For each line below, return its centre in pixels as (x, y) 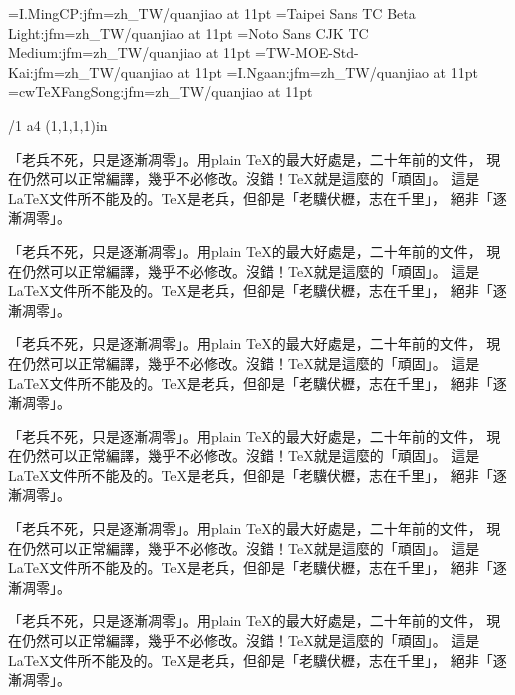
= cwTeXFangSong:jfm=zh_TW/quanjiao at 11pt (160, 91)
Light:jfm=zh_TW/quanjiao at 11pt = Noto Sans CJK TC (188, 32)
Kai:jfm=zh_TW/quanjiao (90, 71)
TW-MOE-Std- (312, 52)
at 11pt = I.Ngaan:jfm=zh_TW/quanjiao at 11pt (327, 71)
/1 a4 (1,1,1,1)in (58, 124)
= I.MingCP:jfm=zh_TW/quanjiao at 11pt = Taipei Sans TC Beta (212, 13)
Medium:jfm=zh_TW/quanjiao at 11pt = (137, 52)
